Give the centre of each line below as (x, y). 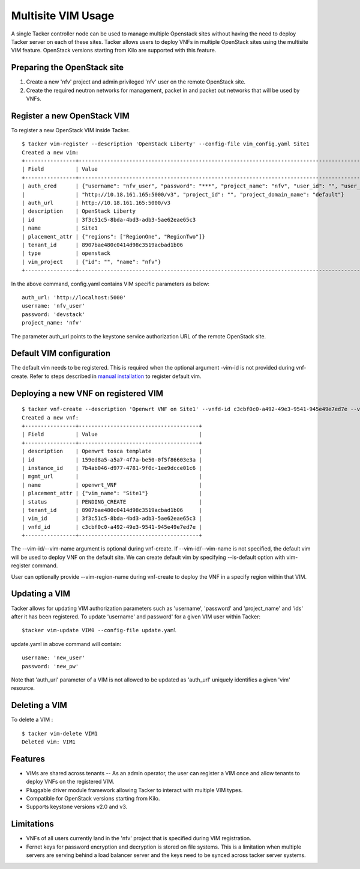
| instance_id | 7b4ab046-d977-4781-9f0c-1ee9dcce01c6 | (112, 468)
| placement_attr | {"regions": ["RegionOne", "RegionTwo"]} (113, 236)
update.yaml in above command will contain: (66, 644)
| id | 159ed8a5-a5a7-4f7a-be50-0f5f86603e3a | (112, 459)
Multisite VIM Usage (63, 16)
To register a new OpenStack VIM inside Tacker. (70, 130)
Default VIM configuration (61, 354)
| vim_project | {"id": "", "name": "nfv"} (91, 262)
